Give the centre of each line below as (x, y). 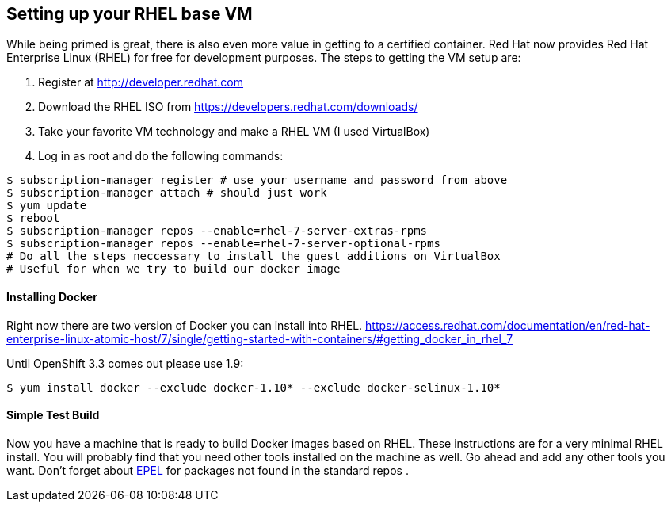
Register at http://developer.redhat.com (141, 82)
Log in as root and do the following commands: (161, 156)
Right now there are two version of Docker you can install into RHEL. (185, 325)
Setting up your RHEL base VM (130, 14)
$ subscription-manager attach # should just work (167, 193)
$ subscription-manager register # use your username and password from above (257, 180)
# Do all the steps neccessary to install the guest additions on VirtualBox (254, 256)
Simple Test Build (53, 415)
